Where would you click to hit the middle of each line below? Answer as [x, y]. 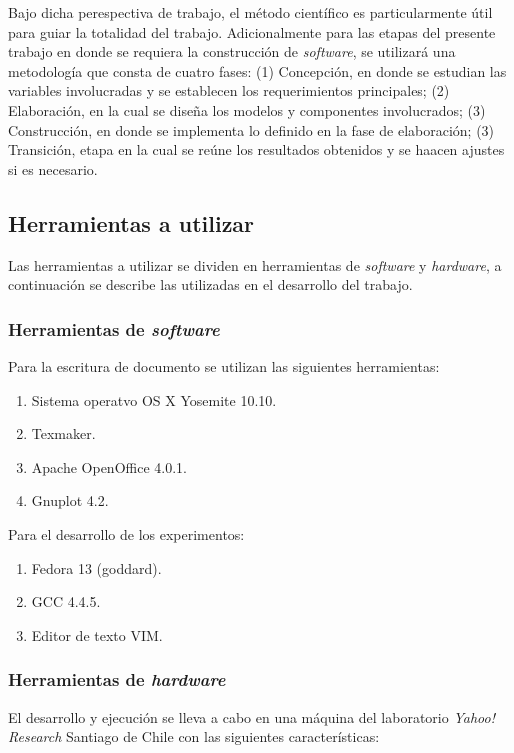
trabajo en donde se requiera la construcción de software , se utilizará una [232, 51]
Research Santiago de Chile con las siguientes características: [194, 736]
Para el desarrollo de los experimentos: [126, 533]
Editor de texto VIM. [97, 634]
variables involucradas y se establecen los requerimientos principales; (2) [229, 90]
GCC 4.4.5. [66, 601]
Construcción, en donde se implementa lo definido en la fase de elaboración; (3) [251, 129]
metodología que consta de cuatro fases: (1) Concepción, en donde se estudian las [257, 70]
